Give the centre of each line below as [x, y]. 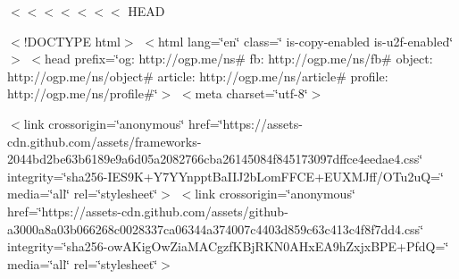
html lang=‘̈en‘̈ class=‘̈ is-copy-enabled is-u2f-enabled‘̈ [305, 41]
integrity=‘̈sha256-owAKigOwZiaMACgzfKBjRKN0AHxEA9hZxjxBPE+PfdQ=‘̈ [228, 246]
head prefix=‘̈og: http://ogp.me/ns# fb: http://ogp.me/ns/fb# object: [238, 59]
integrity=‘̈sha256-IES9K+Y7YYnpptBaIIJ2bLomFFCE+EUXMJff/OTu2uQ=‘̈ [225, 176]
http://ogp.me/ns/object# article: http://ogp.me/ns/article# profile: [198, 76]
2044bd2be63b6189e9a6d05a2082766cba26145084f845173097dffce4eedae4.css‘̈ [215, 159]
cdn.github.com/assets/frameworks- [104, 141]
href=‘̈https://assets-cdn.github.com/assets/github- [148, 211]
